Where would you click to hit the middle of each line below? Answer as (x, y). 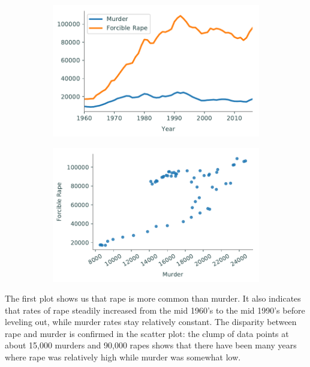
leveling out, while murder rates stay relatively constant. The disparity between (151, 322)
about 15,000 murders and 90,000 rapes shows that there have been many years (151, 345)
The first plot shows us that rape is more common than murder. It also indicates (153, 298)
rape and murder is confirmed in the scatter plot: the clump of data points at (147, 333)
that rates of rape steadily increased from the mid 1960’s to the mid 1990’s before (155, 310)
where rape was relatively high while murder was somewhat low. (123, 357)
